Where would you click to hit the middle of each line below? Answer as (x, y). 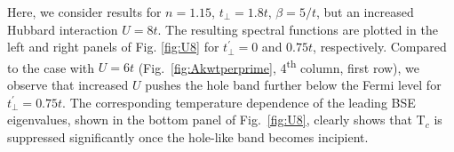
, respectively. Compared (380, 47)
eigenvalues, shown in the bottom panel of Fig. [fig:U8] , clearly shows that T (216, 120)
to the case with (51, 67)
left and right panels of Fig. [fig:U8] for (113, 47)
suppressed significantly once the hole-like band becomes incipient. (188, 136)
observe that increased (68, 85)
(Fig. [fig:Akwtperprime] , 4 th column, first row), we (279, 66)
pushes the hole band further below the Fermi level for (293, 85)
